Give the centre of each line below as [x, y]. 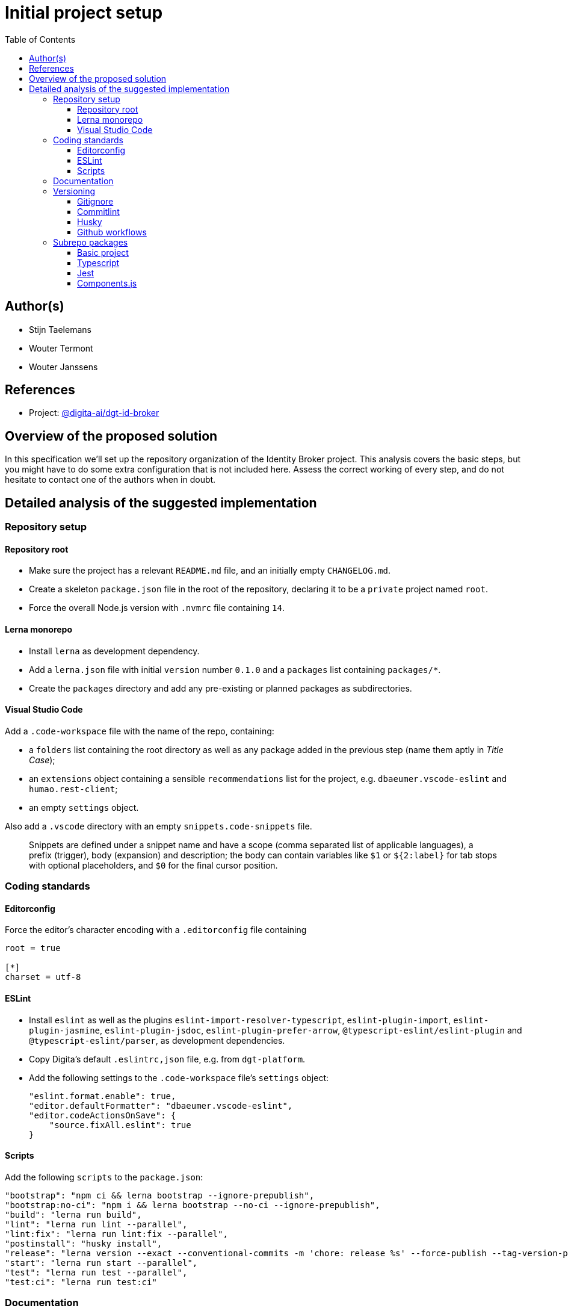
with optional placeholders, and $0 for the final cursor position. [153, 865]
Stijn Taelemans [60, 329]
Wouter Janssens [63, 367]
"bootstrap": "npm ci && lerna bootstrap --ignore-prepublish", [160, 1195]
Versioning [74, 191]
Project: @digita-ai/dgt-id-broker [94, 413]
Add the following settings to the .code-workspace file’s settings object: [179, 1077]
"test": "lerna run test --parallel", [96, 1272]
